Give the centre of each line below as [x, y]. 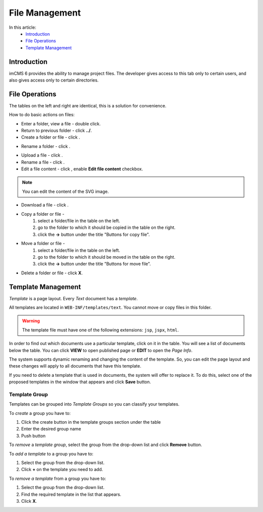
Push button [33, 436]
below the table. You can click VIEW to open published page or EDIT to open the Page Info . [101, 350]
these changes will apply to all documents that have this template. [75, 366]
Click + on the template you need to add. [62, 470]
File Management [45, 13]
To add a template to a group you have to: [51, 453]
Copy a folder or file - [43, 214]
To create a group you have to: [40, 413]
